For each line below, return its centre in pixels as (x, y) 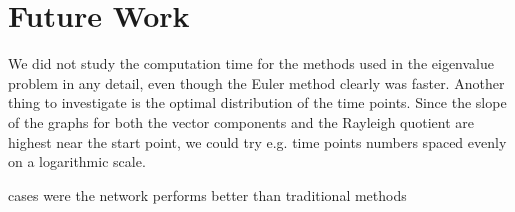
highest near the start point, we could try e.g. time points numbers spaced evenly (257, 141)
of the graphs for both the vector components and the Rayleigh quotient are (241, 121)
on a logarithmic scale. (77, 161)
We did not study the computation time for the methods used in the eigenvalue (251, 63)
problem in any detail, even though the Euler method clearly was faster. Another (256, 82)
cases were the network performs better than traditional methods (207, 194)
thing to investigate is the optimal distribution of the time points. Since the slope (257, 102)
